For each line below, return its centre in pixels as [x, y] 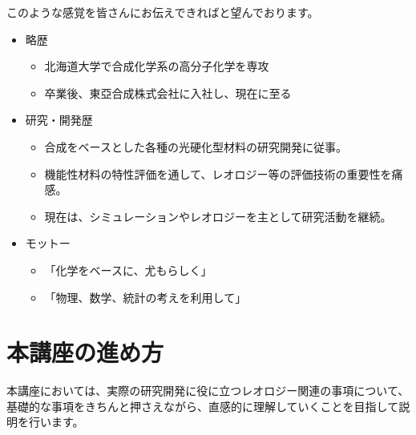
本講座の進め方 [85, 352]
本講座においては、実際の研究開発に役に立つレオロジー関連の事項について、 [208, 391]
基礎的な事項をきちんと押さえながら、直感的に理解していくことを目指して [203, 406]
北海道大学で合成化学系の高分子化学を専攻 [157, 66]
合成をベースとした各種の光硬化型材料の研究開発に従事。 [196, 146]
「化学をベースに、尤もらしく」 [128, 270]
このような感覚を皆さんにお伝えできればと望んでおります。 [163, 12]
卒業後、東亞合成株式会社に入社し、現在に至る [168, 93]
